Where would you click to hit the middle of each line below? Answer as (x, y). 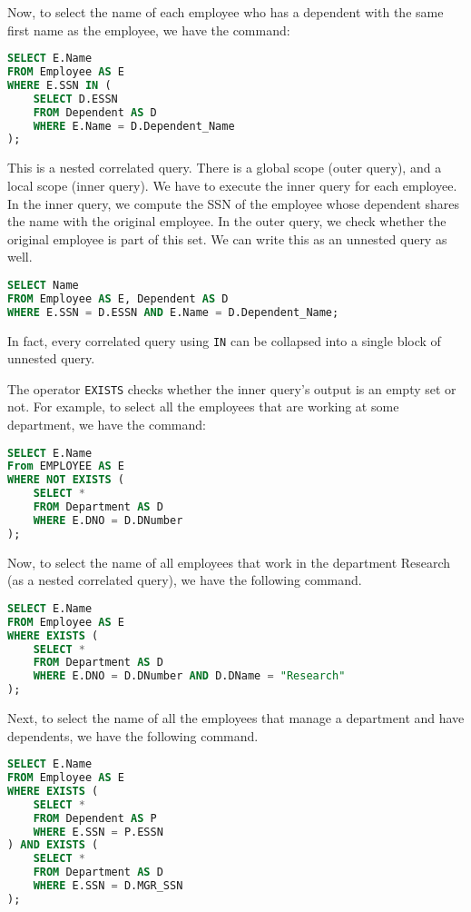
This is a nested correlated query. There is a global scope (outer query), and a (225, 168)
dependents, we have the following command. (133, 735)
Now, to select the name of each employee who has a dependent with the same (226, 12)
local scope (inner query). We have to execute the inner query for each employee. (232, 185)
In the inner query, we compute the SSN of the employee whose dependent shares (234, 203)
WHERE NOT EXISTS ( (66, 480)
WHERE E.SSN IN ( (59, 85)
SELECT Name (43, 285)
